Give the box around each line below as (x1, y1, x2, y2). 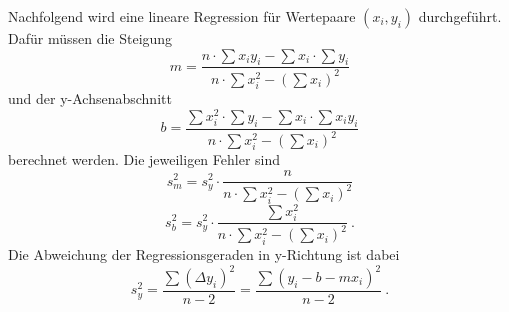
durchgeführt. (418, 6, 502, 26)
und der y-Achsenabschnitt (8, 88, 172, 109)
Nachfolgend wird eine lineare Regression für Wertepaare (8, 6, 356, 26)
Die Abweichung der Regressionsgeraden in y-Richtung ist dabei (8, 243, 400, 264)
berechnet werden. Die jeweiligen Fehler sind (8, 149, 281, 170)
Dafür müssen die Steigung (8, 28, 173, 48)
